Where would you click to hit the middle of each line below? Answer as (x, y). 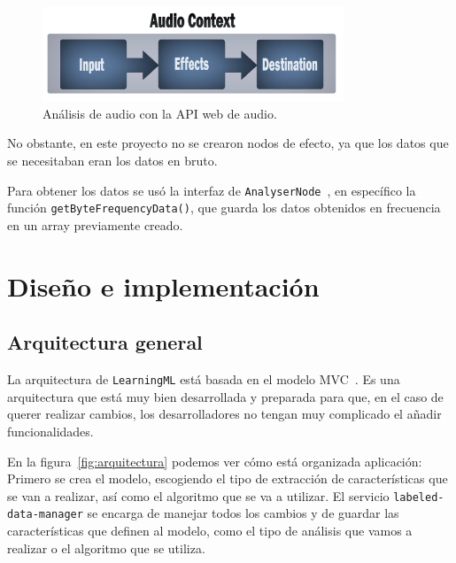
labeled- (419, 497)
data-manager (45, 515)
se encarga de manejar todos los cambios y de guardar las (243, 513)
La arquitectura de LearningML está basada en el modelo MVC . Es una (204, 379)
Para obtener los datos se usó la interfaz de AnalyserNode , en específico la (212, 190)
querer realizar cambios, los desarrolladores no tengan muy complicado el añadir (224, 414)
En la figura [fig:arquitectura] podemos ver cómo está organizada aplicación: (215, 461)
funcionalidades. (50, 431)
